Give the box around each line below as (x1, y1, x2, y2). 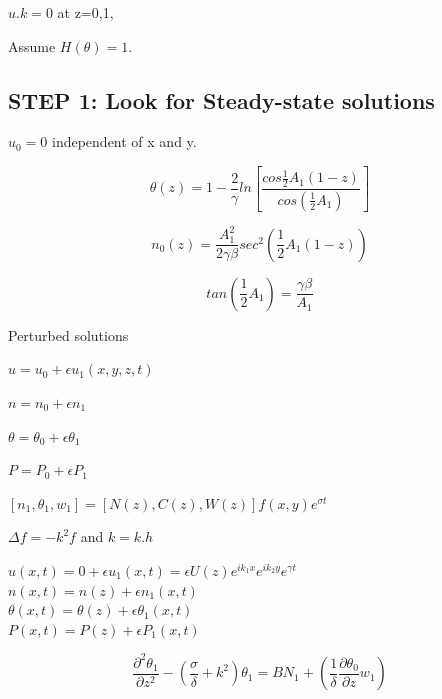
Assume (8, 35, 56, 56)
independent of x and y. (52, 131, 197, 152)
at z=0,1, (57, 2, 114, 22)
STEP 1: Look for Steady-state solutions (8, 84, 435, 115)
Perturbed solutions (8, 324, 129, 345)
